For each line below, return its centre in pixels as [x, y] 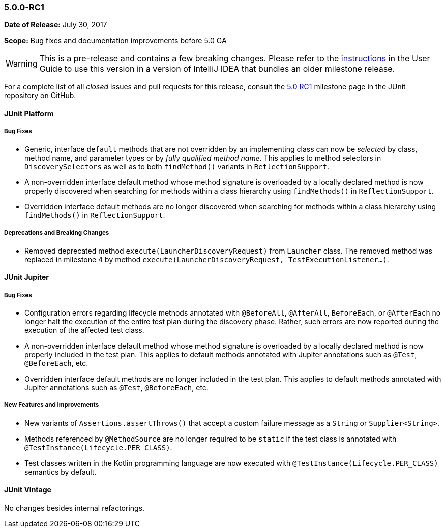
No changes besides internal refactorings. [75, 508]
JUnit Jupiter [26, 277]
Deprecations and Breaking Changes [57, 233]
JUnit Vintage [28, 490]
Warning [22, 64]
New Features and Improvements [52, 405]
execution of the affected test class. [84, 330]
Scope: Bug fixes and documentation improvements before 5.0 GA [115, 41]
